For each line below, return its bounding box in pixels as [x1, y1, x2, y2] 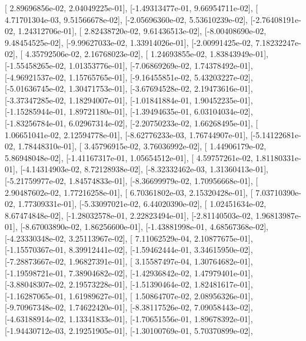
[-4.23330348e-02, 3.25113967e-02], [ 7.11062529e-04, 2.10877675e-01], [5, 232, 253, 244]
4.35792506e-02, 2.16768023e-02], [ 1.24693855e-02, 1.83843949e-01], [25, 48, 268, 60]
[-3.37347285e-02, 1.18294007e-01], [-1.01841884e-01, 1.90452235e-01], [5, 93, 253, 106]
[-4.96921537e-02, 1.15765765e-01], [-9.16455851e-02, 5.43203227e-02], [5, 71, 253, 83]
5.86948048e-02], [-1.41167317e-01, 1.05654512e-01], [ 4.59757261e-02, [5, 151, 253, 163]
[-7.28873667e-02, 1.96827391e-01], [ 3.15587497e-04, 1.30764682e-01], [5, 255, 253, 268]
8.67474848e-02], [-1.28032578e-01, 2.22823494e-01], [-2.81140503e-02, [5, 209, 253, 221]
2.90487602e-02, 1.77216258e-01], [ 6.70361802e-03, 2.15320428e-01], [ [5, 186, 253, 198]
